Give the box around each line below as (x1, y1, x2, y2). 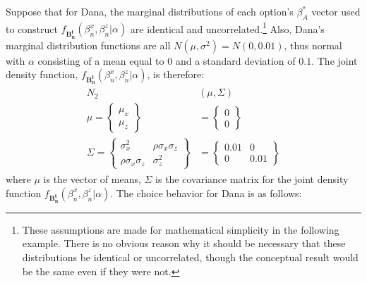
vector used (311, 4, 361, 18)
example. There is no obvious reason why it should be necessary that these (22, 236, 346, 251)
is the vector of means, (43, 172, 141, 187)
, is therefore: (147, 67, 205, 82)
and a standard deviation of (175, 53, 296, 68)
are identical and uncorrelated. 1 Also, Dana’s (130, 19, 325, 36)
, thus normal (284, 37, 342, 52)
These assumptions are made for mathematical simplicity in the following (22, 222, 339, 237)
